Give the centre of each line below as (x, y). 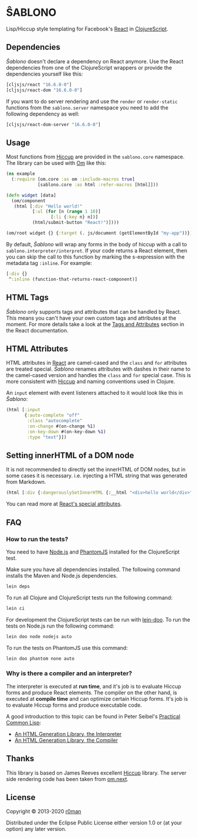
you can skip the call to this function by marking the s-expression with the (95, 257)
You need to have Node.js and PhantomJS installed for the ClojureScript (93, 552)
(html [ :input (23, 410)
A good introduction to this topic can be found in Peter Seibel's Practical (93, 716)
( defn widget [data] (31, 195)
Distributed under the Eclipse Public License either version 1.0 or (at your (94, 823)
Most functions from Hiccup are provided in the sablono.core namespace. (95, 157)
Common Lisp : (24, 722)
